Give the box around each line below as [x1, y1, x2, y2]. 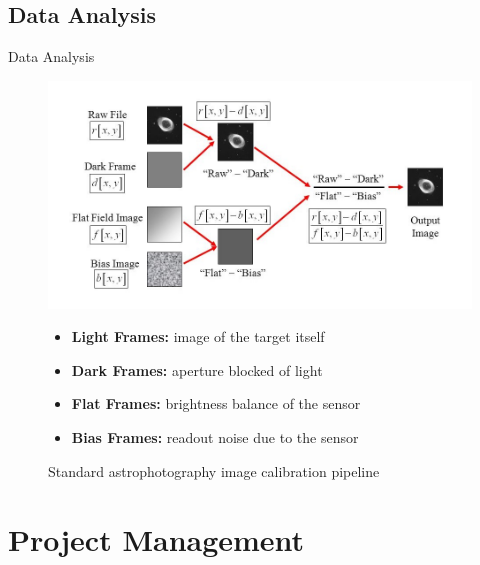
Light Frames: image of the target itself [71, 326, 325, 347]
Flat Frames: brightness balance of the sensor [71, 393, 361, 414]
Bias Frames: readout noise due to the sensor [71, 427, 359, 448]
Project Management [8, 519, 305, 560]
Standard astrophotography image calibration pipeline [48, 460, 380, 481]
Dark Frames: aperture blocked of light [71, 359, 323, 380]
